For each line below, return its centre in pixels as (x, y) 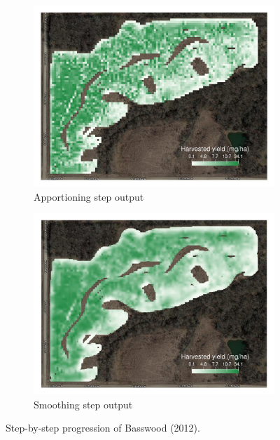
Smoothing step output (83, 404)
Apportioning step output (89, 196)
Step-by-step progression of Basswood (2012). (103, 428)
